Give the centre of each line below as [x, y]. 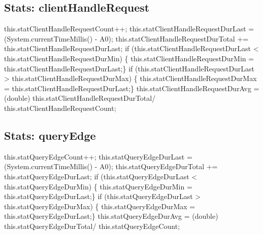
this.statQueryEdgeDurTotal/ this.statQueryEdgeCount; [92, 226]
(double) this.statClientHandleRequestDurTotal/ [80, 98]
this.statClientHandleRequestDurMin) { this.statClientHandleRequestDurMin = [129, 58]
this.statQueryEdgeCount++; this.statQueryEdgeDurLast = [98, 156]
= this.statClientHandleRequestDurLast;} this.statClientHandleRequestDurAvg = [132, 88]
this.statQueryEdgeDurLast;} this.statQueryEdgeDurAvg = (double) [111, 216]
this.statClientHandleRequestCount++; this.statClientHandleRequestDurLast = [129, 29]
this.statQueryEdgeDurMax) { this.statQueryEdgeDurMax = [100, 206]
